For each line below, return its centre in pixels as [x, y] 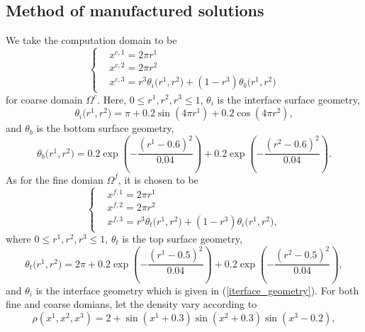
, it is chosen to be [158, 179]
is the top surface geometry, [182, 239]
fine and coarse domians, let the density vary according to [131, 304]
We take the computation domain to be [91, 40]
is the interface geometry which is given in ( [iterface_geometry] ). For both [197, 290]
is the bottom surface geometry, [105, 128]
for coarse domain [44, 99]
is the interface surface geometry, [288, 99]
